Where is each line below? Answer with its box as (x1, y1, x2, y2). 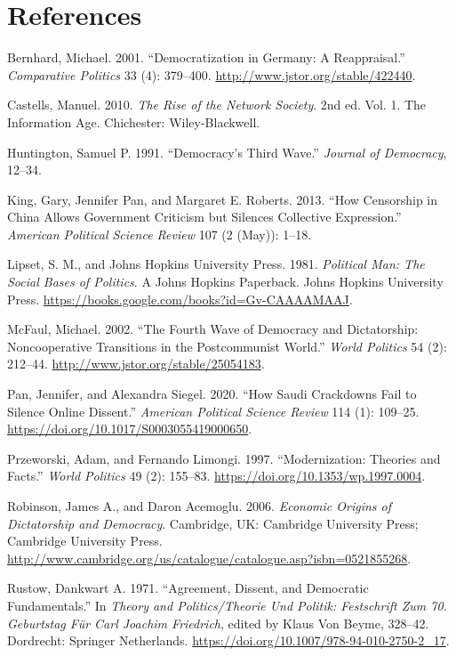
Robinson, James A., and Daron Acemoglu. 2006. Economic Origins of (7, 497, 392, 514)
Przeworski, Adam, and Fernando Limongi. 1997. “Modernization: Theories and (7, 449, 441, 467)
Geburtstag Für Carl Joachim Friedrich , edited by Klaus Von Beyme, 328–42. (7, 613, 429, 632)
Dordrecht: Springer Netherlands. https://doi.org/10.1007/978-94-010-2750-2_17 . (7, 631, 450, 650)
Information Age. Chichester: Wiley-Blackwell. (7, 112, 260, 131)
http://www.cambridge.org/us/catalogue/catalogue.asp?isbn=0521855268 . (7, 548, 412, 567)
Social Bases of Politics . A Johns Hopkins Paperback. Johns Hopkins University (7, 272, 444, 291)
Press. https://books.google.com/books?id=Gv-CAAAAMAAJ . (7, 289, 353, 308)
